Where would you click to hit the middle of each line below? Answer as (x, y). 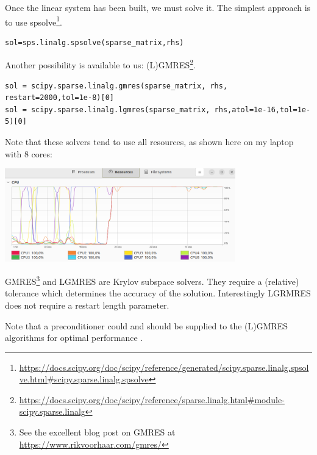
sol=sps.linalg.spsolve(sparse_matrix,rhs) (94, 42)
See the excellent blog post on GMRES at (97, 432)
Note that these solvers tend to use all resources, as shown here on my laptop (149, 142)
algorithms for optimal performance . (74, 338)
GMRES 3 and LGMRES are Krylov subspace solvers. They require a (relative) (152, 280)
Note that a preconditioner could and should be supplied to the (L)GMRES (147, 325)
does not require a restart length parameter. (87, 305)
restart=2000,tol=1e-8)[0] (59, 98)
